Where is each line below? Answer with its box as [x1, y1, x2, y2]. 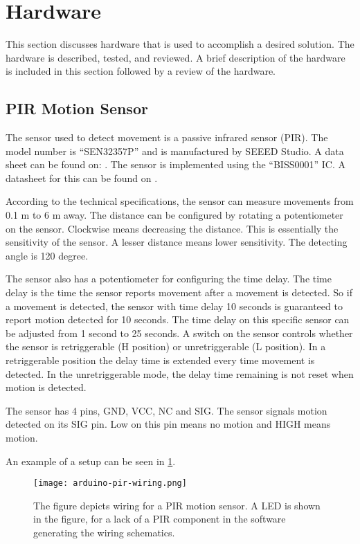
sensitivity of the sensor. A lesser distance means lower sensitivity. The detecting [6, 235, 348, 249]
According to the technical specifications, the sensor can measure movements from [6, 194, 354, 208]
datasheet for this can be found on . [6, 170, 158, 185]
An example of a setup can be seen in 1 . [6, 453, 176, 468]
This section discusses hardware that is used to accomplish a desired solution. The [6, 37, 354, 51]
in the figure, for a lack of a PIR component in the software [33, 511, 286, 526]
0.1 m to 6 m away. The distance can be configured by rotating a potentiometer [6, 208, 343, 222]
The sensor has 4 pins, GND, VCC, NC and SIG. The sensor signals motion [6, 403, 327, 417]
